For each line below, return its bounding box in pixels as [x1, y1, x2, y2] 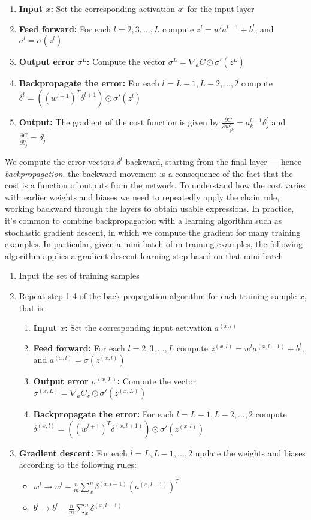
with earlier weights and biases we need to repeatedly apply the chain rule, [5, 190, 280, 203]
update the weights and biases [195, 446, 306, 459]
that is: [19, 301, 46, 314]
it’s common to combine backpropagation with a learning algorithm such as [5, 214, 282, 227]
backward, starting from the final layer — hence [125, 155, 302, 168]
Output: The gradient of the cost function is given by [19, 115, 219, 128]
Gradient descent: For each [19, 446, 128, 459]
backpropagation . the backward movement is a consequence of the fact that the [5, 167, 293, 179]
